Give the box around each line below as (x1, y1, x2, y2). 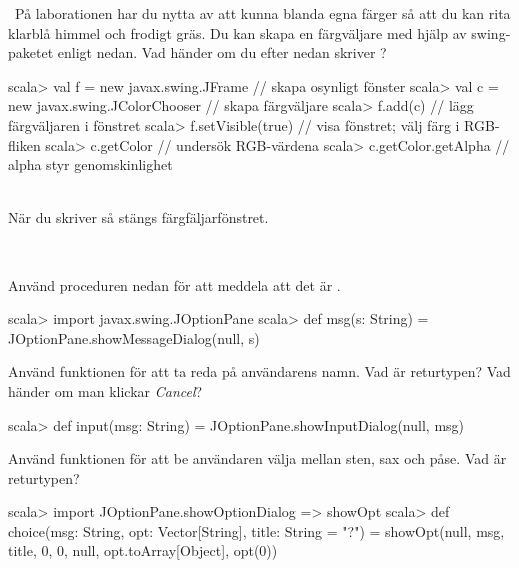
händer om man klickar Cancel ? (8, 380, 203, 401)
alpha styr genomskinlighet (8, 154, 173, 175)
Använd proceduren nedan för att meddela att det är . (8, 274, 341, 295)
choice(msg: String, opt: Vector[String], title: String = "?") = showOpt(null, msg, (8, 520, 505, 541)
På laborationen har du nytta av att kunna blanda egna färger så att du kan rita (14, 3, 511, 23)
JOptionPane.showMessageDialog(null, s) (8, 327, 260, 348)
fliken (8, 134, 41, 155)
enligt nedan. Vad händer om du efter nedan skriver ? (57, 42, 387, 63)
